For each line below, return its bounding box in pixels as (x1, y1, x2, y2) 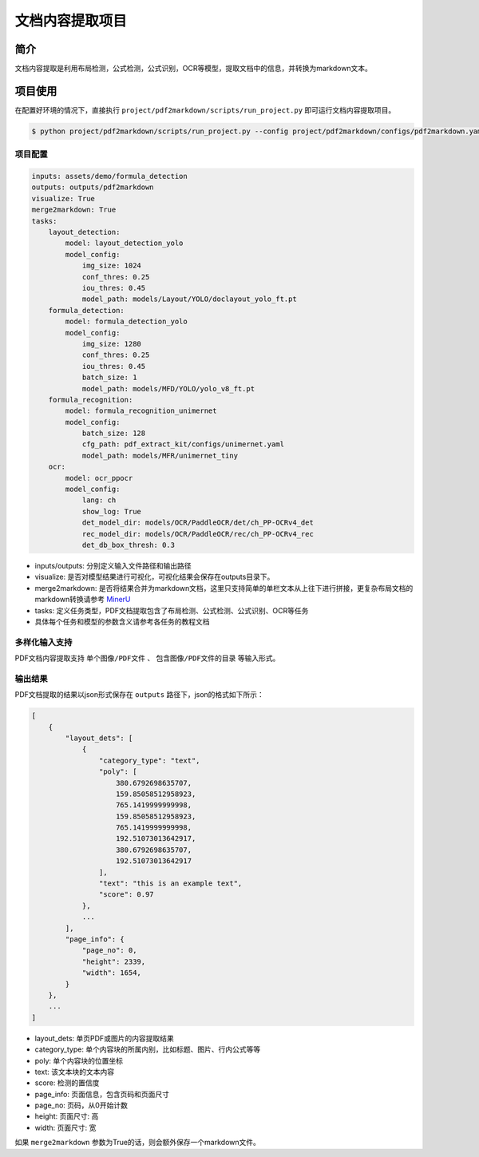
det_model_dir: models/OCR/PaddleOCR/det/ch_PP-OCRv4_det (81, 518, 315, 527)
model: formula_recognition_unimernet (65, 406, 217, 415)
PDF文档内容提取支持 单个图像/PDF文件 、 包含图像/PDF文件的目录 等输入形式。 (14, 653, 280, 663)
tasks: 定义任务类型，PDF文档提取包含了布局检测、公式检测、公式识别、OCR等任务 (34, 605, 309, 615)
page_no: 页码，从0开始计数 (34, 1100, 128, 1110)
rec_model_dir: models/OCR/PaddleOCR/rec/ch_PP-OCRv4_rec (81, 529, 315, 538)
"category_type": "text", (98, 755, 200, 765)
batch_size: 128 (81, 429, 146, 438)
